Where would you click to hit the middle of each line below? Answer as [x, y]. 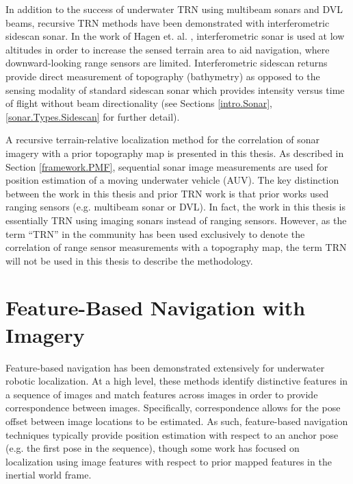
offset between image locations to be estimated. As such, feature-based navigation [177, 421]
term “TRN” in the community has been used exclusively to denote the [155, 233]
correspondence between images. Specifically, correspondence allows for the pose [173, 408]
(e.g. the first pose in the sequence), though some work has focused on [153, 448]
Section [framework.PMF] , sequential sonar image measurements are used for [167, 166]
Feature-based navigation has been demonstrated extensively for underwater [165, 367]
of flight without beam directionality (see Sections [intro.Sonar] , [139, 103]
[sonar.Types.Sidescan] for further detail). [93, 116]
